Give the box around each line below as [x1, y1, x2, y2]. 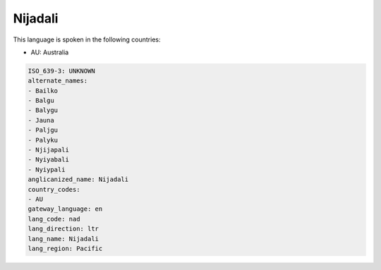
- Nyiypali [28, 166, 66, 173]
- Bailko [28, 87, 59, 94]
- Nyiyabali [28, 156, 70, 164]
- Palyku [28, 136, 59, 144]
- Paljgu [28, 126, 59, 134]
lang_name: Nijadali [28, 235, 99, 243]
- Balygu [28, 106, 59, 114]
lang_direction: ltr [28, 225, 99, 233]
